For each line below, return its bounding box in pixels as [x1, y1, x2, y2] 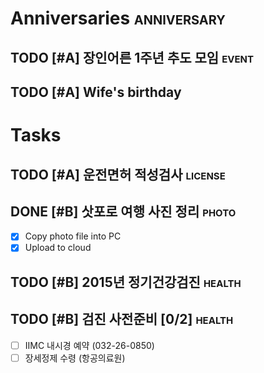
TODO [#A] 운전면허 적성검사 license [10, 166, 226, 183]
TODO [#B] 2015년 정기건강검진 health [10, 273, 242, 291]
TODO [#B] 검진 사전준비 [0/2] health [10, 311, 234, 328]
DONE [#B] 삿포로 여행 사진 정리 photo [10, 203, 237, 220]
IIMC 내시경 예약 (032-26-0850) [24, 339, 155, 351]
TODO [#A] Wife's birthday [10, 83, 182, 101]
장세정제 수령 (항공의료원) [24, 352, 126, 364]
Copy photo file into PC [24, 230, 122, 242]
